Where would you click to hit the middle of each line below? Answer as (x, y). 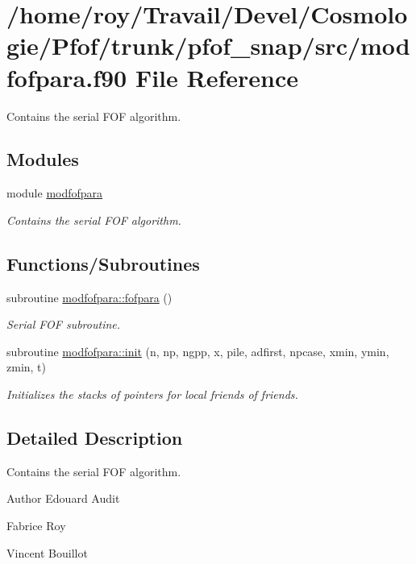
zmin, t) (26, 367)
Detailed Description (95, 438)
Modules (43, 159)
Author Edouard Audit (63, 498)
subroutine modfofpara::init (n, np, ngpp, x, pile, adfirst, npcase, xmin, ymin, (198, 351)
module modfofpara (55, 193)
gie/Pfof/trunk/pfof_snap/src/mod (208, 46)
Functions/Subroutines (103, 263)
